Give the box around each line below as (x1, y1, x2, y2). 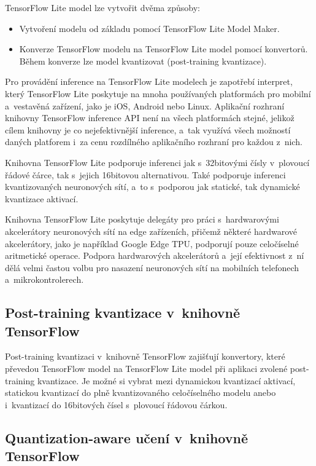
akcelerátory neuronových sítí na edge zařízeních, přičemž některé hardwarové (5, 224, 297, 237)
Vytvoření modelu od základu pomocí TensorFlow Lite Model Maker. (19, 22, 280, 34)
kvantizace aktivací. (5, 192, 79, 205)
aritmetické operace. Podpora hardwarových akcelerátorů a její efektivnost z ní (5, 249, 304, 262)
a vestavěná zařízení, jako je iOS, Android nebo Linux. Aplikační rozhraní (5, 99, 285, 112)
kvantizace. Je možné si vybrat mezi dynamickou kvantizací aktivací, (37, 374, 296, 387)
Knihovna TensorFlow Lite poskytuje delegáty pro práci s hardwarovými (5, 213, 279, 226)
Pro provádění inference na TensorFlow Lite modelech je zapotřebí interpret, (5, 75, 293, 88)
